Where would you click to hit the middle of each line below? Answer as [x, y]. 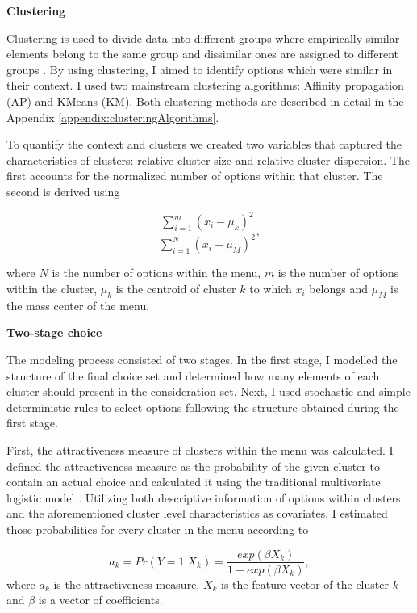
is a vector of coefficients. [100, 600]
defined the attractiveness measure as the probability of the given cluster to [193, 466]
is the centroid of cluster [176, 288]
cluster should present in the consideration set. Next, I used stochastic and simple [208, 391]
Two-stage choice [54, 332]
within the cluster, [52, 288]
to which [271, 288]
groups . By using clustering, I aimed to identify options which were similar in [200, 69]
